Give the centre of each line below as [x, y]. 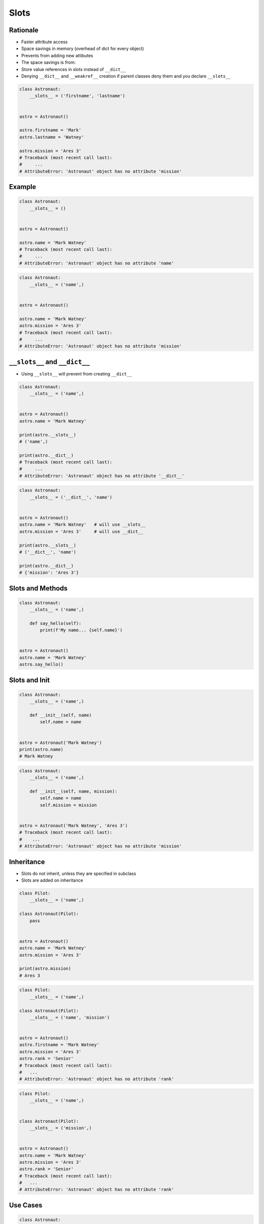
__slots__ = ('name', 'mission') [70, 1017]
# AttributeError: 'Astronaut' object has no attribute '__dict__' [102, 476]
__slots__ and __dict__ [49, 362]
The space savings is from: [48, 62]
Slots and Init [29, 680]
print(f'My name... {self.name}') [81, 630]
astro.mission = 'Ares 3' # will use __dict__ [81, 531]
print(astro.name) [41, 749]
